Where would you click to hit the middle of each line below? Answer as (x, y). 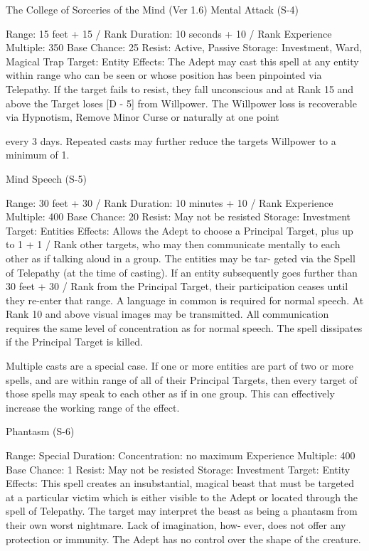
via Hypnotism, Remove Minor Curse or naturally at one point (143, 117)
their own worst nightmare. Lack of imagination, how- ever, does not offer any (176, 525)
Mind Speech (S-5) (46, 178)
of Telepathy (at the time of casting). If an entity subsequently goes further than (182, 272)
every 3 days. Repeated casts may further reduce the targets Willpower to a (171, 140)
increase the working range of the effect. (93, 407)
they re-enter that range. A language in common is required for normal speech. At (185, 300)
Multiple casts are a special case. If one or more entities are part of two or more (180, 366)
